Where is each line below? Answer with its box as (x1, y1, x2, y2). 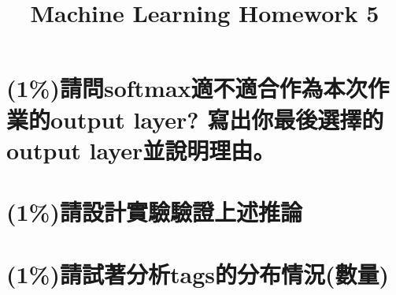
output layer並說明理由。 (6, 133, 276, 166)
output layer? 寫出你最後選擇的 (50, 103, 384, 135)
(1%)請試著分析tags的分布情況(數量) (6, 257, 389, 289)
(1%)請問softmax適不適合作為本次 (6, 72, 368, 104)
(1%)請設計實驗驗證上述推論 (6, 196, 302, 228)
